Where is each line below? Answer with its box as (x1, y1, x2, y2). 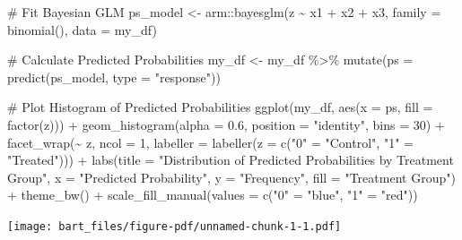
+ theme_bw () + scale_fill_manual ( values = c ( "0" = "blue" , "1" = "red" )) (7, 185, 418, 204)
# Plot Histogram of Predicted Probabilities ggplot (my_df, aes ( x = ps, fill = (7, 98, 433, 116)
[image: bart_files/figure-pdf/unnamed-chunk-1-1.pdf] (7, 219, 342, 233)
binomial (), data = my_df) (7, 20, 157, 39)
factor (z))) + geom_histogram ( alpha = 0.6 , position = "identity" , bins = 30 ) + (7, 115, 445, 133)
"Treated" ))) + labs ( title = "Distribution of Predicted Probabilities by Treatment (7, 150, 454, 169)
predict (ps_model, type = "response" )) (7, 67, 221, 86)
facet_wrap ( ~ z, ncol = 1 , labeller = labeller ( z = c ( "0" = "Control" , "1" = (7, 133, 414, 151)
